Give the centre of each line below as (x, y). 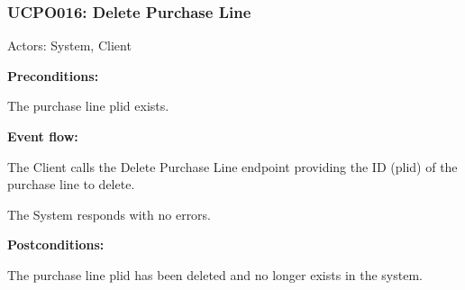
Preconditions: (53, 75)
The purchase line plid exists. (88, 106)
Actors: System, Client (69, 45)
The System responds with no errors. (109, 214)
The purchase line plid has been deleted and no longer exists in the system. (215, 274)
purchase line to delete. (71, 184)
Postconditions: (56, 245)
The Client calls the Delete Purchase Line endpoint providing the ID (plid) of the (232, 166)
